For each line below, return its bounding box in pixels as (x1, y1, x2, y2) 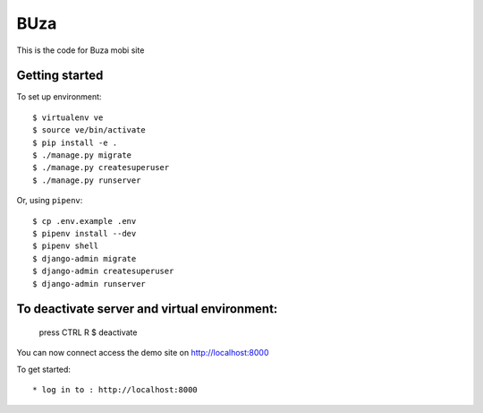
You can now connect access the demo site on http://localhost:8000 (16, 348, 269, 358)
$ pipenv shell (32, 241, 99, 251)
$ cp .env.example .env (32, 216, 137, 226)
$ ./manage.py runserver (32, 175, 141, 185)
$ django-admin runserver (32, 279, 147, 288)
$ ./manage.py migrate (32, 151, 132, 160)
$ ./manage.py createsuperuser (32, 162, 170, 173)
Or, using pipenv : (16, 195, 83, 206)
